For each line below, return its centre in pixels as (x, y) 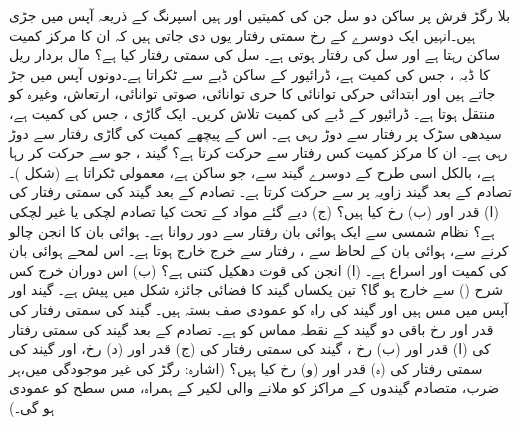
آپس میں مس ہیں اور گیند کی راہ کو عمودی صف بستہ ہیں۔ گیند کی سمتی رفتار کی (259, 308)
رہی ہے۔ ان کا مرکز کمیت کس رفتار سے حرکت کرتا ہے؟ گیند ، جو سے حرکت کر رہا (258, 152)
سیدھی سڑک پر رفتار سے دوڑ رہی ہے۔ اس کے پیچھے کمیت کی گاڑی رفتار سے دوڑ (255, 132)
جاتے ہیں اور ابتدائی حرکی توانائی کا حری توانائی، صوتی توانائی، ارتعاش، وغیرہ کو (252, 93)
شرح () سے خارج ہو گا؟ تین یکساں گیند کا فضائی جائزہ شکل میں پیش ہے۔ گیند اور (256, 289)
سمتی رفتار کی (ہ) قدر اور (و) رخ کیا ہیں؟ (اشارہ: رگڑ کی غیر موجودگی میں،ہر (246, 367)
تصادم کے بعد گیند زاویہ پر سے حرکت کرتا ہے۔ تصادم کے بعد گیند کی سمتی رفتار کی (260, 191)
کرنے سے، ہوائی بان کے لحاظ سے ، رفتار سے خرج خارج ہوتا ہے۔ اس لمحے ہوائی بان (259, 250)
